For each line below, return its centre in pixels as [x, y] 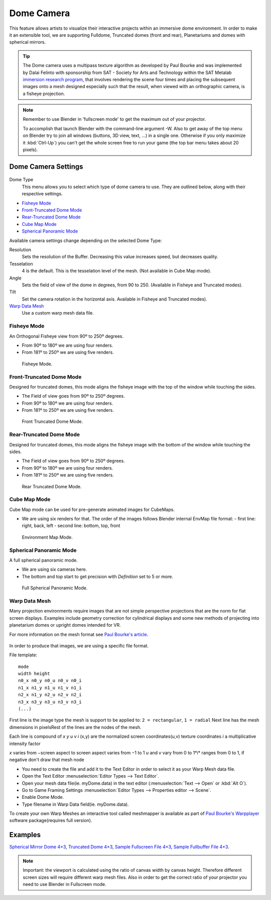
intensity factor [25, 743]
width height [34, 674]
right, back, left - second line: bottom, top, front [71, 526]
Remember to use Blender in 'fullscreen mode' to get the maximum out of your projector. [114, 119]
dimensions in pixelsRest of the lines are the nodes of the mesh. [75, 727]
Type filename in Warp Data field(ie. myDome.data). [75, 804]
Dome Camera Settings [46, 166]
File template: [23, 655]
